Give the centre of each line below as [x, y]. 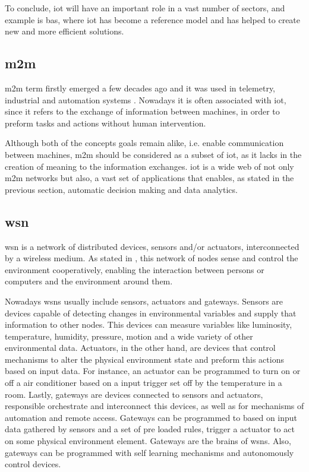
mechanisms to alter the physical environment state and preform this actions [144, 359]
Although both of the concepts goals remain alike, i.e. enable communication [144, 143]
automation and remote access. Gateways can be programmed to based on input [151, 417]
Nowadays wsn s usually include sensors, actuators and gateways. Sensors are [144, 301]
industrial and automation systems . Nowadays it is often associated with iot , [146, 99]
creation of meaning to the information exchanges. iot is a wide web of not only [149, 166]
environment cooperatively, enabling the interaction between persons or [135, 269]
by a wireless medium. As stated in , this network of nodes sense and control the [152, 258]
